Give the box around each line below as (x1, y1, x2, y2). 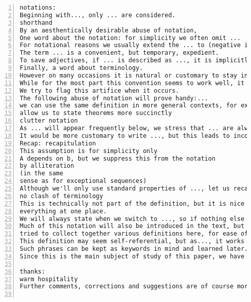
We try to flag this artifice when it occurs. (20, 87, 179, 94)
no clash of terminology (20, 192, 103, 200)
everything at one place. (20, 207, 107, 215)
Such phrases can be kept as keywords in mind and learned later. (20, 245, 248, 252)
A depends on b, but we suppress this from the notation (20, 155, 216, 162)
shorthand (20, 19, 53, 26)
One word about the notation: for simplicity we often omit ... (20, 34, 241, 42)
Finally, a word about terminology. (20, 64, 143, 71)
